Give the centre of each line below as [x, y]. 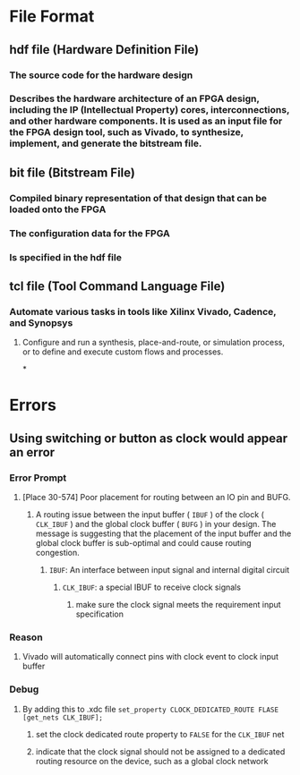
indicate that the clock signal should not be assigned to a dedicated [160, 751]
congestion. [58, 553]
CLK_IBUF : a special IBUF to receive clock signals [152, 587]
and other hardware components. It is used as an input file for [146, 121]
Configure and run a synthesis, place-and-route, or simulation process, [153, 343]
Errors [33, 405]
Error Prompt [38, 478]
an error [32, 452]
